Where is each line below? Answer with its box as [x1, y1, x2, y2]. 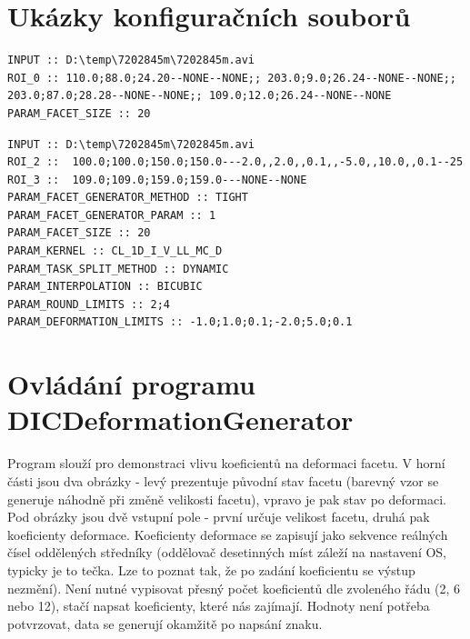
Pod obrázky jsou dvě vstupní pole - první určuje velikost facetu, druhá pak [7, 507, 430, 526]
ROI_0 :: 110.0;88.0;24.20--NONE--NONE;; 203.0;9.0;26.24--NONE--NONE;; [7, 71, 456, 85]
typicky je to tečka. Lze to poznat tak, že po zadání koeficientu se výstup [7, 560, 415, 579]
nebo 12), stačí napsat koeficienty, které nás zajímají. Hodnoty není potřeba [7, 596, 430, 615]
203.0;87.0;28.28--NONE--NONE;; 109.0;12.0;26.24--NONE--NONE [7, 89, 392, 103]
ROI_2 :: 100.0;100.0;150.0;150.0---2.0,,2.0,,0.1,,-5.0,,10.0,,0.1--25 [7, 155, 464, 169]
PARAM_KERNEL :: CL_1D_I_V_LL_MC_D [7, 245, 223, 258]
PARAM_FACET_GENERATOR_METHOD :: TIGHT [7, 191, 248, 205]
